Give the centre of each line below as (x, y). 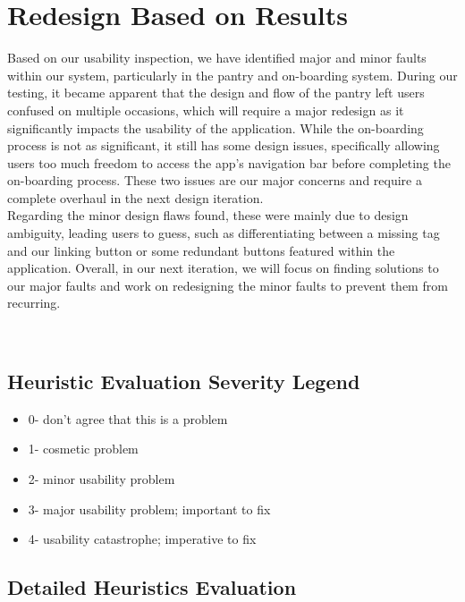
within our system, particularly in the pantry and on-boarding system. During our (232, 75)
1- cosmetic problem (83, 449)
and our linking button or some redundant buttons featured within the (201, 250)
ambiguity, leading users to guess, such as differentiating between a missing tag (224, 233)
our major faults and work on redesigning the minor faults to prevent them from (228, 285)
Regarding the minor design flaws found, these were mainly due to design (208, 215)
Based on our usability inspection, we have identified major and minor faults (217, 58)
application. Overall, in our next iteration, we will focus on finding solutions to (223, 268)
